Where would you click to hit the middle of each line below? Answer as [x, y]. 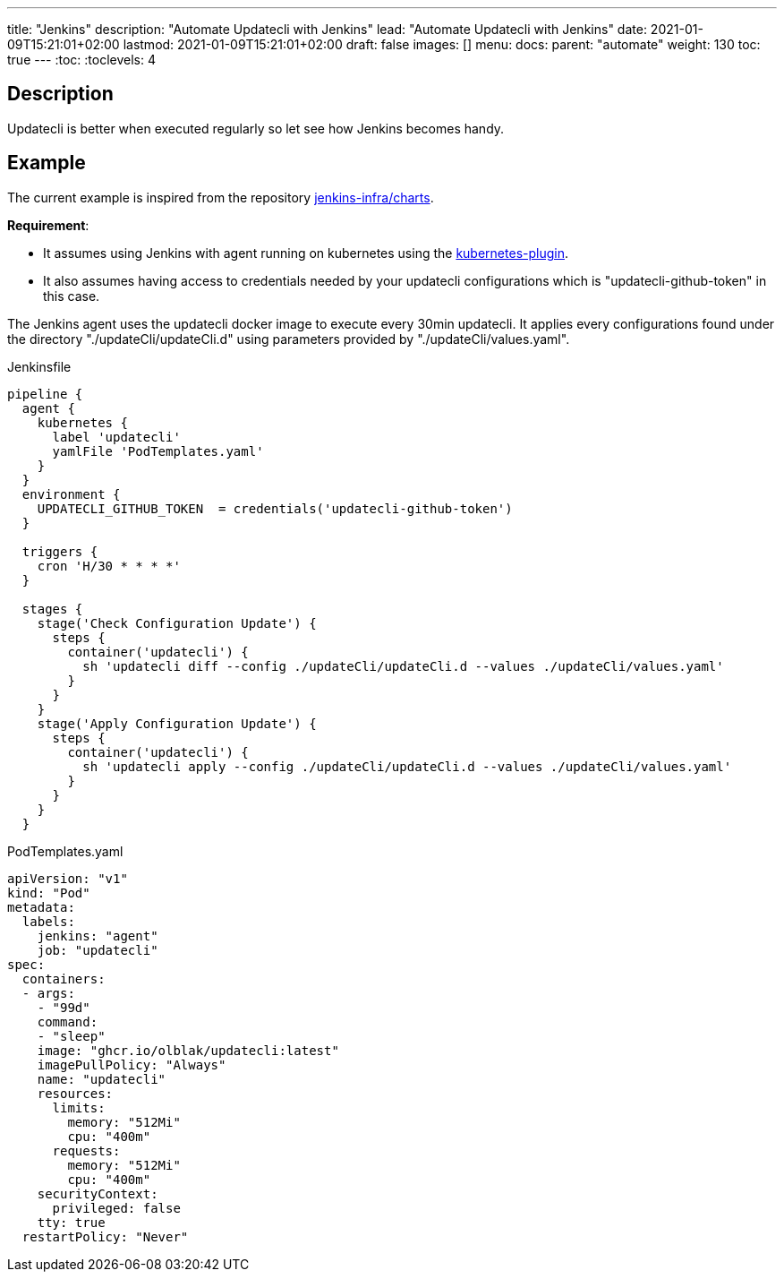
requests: [86, 1150]
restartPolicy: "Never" [105, 1236]
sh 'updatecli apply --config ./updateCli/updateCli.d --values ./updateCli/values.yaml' [407, 766]
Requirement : [48, 225]
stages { [52, 609]
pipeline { [45, 394]
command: [68, 1021]
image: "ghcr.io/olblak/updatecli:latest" [188, 1050]
